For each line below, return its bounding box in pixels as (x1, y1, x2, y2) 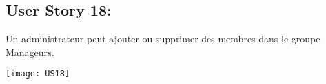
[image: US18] (6, 69, 70, 79)
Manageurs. (6, 44, 54, 59)
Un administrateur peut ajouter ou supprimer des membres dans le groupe (6, 31, 320, 46)
